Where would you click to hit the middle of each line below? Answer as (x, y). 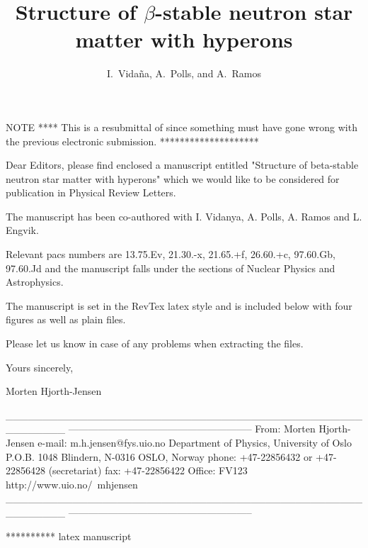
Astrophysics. (35, 282)
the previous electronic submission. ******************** (132, 141)
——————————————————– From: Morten (192, 429)
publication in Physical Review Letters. (91, 192)
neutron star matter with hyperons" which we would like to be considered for (173, 178)
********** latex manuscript (69, 536)
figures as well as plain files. (66, 319)
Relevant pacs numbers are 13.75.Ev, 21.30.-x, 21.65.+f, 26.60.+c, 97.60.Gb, (171, 254)
